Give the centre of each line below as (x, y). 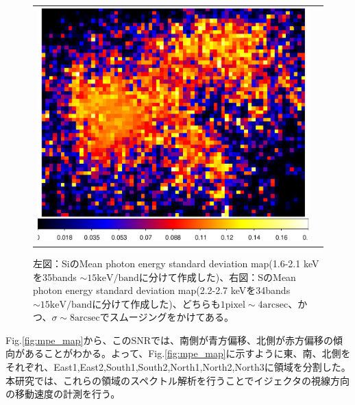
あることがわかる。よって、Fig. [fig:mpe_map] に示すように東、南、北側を (187, 353)
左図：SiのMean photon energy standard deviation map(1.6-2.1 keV (176, 263)
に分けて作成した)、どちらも (156, 303)
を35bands (55, 277)
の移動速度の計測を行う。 (63, 394)
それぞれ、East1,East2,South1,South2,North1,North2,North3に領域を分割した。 (178, 367)
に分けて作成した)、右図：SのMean (217, 277)
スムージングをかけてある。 (171, 317)
